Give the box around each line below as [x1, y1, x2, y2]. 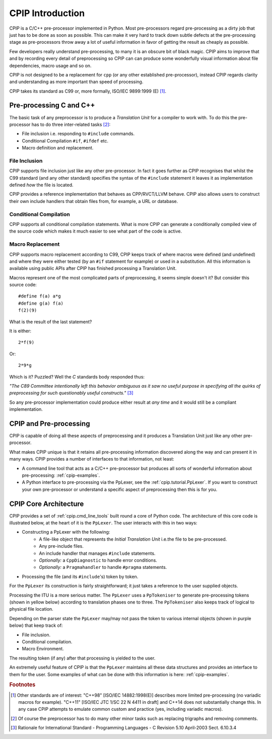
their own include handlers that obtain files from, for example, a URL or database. [9, 198, 178, 204]
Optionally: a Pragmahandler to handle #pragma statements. [39, 564, 167, 570]
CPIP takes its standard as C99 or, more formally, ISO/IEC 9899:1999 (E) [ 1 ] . [9, 88, 166, 94]
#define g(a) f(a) [18, 300, 64, 306]
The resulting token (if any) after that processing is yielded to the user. [9, 655, 156, 661]
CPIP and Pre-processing [9, 419, 90, 428]
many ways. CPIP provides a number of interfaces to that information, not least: [9, 456, 175, 462]
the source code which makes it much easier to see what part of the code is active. [9, 228, 182, 234]
